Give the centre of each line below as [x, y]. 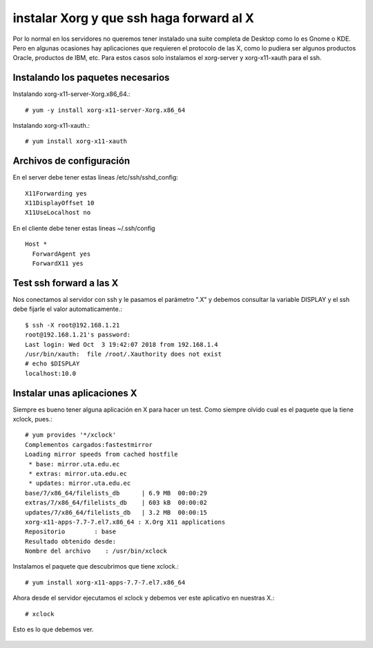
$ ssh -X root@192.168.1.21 [73, 325]
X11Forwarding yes [56, 193]
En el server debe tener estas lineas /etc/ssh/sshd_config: [96, 178]
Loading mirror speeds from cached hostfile [102, 455]
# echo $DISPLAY [52, 364]
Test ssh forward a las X [66, 283]
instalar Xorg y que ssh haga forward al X [134, 18]
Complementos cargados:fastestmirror [89, 445]
